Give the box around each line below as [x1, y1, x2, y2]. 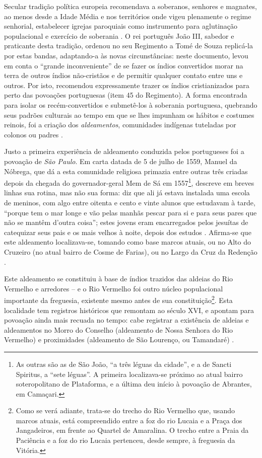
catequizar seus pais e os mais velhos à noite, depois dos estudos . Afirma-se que [4, 226, 251, 237]
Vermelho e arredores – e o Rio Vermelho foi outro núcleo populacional [4, 283, 223, 293]
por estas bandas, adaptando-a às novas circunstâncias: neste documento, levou [4, 50, 248, 60]
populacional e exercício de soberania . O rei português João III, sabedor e [4, 30, 234, 41]
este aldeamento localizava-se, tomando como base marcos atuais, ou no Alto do [4, 237, 251, 247]
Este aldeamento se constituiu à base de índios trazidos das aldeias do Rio [4, 273, 233, 284]
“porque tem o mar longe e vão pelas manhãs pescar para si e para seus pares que [4, 207, 257, 217]
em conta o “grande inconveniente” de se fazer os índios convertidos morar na [4, 60, 243, 70]
